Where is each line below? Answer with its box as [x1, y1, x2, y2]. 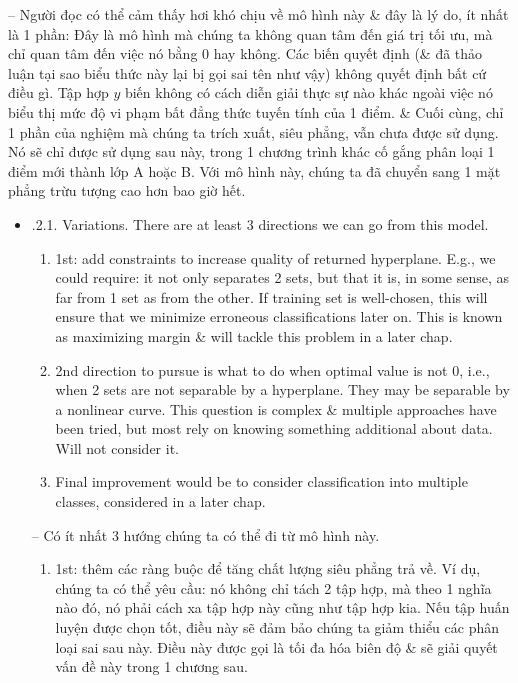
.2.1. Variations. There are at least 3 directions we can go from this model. [31, 213, 489, 234]
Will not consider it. [55, 437, 180, 458]
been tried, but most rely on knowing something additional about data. [55, 418, 493, 439]
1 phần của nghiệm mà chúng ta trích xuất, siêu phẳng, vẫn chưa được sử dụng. [8, 121, 499, 142]
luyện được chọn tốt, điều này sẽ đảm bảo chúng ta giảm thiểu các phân [55, 617, 499, 638]
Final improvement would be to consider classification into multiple [55, 471, 468, 492]
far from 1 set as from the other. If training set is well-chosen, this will [55, 286, 488, 307]
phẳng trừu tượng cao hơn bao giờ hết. [8, 180, 246, 201]
